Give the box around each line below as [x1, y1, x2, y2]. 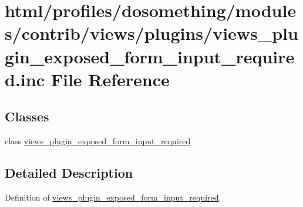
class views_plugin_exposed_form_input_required [5, 135, 191, 147]
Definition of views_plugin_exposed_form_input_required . [5, 191, 221, 203]
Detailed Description [5, 164, 133, 182]
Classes [5, 107, 49, 125]
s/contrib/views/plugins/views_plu [5, 21, 298, 45]
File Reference [51, 67, 170, 91]
